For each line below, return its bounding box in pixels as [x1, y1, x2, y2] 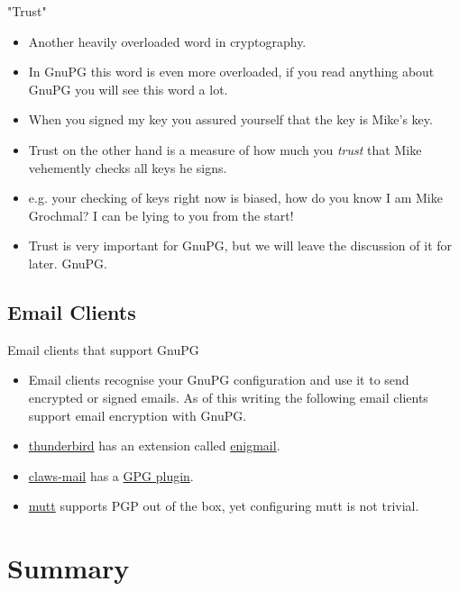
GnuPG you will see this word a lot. [28, 79, 228, 98]
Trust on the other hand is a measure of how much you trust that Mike [28, 140, 422, 159]
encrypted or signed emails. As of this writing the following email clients [28, 387, 428, 406]
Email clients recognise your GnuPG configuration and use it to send [28, 370, 409, 389]
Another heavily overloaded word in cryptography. [28, 32, 307, 50]
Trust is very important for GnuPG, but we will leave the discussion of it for [28, 236, 453, 255]
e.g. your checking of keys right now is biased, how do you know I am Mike [28, 188, 443, 207]
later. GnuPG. [28, 253, 107, 272]
